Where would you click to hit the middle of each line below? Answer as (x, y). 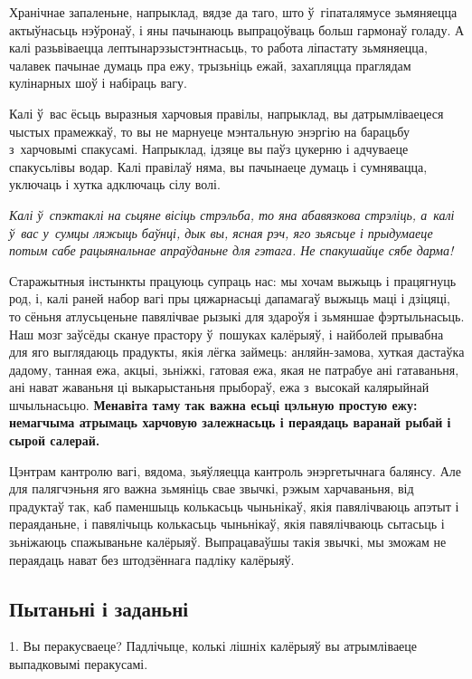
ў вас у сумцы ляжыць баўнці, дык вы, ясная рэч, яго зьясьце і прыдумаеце (221, 232)
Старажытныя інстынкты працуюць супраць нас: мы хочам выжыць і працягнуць (233, 280)
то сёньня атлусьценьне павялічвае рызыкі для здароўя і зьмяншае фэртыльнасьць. (237, 316)
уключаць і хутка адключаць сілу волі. (115, 184)
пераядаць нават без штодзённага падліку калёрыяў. (152, 559)
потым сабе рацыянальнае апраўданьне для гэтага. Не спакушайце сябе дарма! (231, 250)
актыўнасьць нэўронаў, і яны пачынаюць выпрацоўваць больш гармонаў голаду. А (237, 29)
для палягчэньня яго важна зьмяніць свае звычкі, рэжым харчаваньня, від (212, 488)
